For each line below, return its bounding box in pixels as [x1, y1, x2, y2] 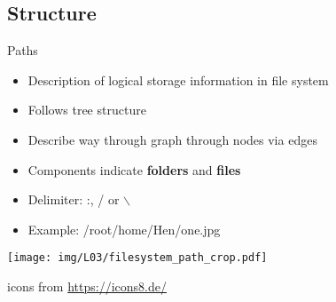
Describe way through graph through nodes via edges [27, 130, 317, 148]
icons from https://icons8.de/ [7, 277, 167, 296]
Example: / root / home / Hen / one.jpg [27, 219, 221, 238]
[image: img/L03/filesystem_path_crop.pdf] [7, 251, 268, 265]
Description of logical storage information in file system [27, 70, 329, 89]
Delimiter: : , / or [27, 190, 120, 209]
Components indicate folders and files [27, 160, 241, 179]
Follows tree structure [27, 100, 146, 119]
